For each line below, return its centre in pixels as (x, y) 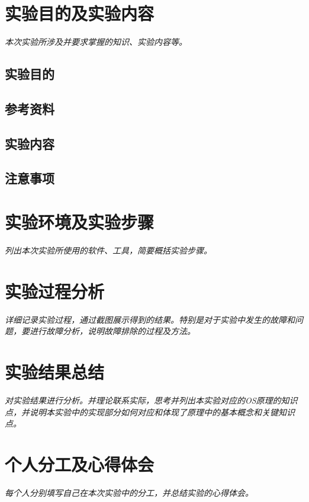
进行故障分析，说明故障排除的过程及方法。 (112, 331)
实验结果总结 (55, 372)
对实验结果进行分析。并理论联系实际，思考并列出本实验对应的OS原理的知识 (151, 400)
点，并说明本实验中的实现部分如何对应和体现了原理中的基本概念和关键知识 (150, 412)
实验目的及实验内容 (80, 13)
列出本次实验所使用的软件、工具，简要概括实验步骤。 (108, 250)
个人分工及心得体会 (80, 464)
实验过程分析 (55, 291)
